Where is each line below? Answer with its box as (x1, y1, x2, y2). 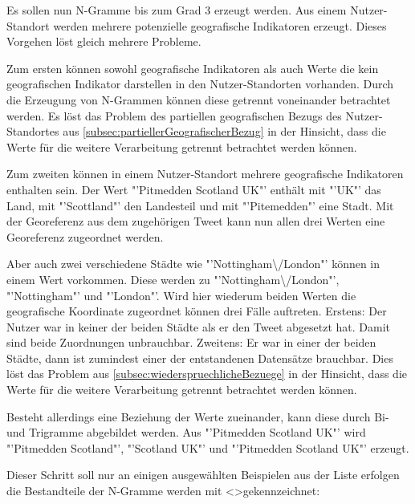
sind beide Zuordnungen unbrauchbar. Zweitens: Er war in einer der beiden (6, 334, 376, 351)
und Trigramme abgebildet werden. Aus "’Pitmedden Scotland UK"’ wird (6, 424, 366, 441)
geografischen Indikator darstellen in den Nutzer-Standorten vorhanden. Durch (6, 75, 394, 92)
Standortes (6, 123, 59, 140)
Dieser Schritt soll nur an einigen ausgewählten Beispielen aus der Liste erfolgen (6, 466, 400, 483)
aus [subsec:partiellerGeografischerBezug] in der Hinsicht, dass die (63, 123, 386, 140)
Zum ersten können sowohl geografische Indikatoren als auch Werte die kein (6, 59, 379, 76)
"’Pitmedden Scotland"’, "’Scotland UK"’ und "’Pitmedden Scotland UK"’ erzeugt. (6, 439, 409, 456)
